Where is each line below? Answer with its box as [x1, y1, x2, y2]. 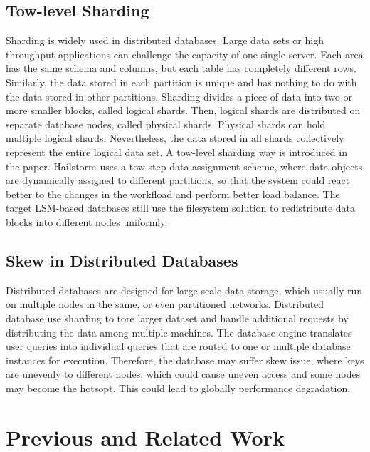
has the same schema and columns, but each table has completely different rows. [6, 61, 356, 76]
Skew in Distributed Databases [6, 249, 238, 271]
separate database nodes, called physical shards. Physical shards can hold [6, 116, 326, 131]
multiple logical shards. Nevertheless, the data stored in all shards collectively [6, 130, 344, 145]
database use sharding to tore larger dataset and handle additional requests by [6, 310, 349, 325]
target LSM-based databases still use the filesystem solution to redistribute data [6, 200, 355, 215]
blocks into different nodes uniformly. [6, 214, 168, 229]
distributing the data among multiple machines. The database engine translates [6, 324, 352, 339]
